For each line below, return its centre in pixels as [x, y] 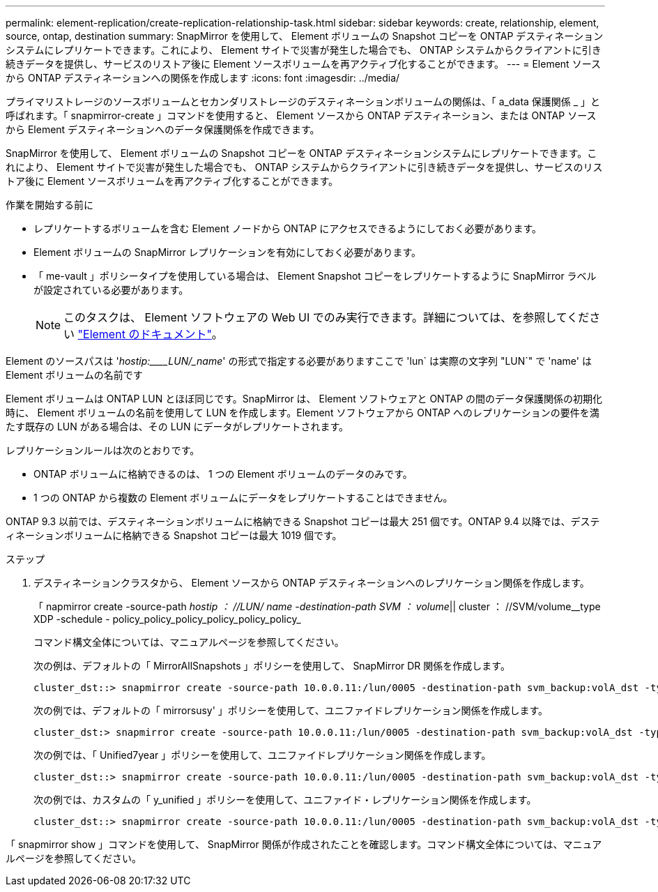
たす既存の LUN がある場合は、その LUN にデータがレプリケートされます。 [177, 426]
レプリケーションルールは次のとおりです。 [103, 450]
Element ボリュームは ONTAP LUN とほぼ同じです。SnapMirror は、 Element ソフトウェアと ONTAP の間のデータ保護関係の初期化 [304, 399]
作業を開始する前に [49, 205]
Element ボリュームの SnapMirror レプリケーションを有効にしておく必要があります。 [228, 252]
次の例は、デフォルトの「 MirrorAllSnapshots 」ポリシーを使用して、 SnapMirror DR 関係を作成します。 [272, 666]
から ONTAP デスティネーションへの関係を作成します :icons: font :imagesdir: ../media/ [203, 78]
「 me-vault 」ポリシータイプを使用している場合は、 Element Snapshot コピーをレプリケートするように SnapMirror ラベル [315, 276]
